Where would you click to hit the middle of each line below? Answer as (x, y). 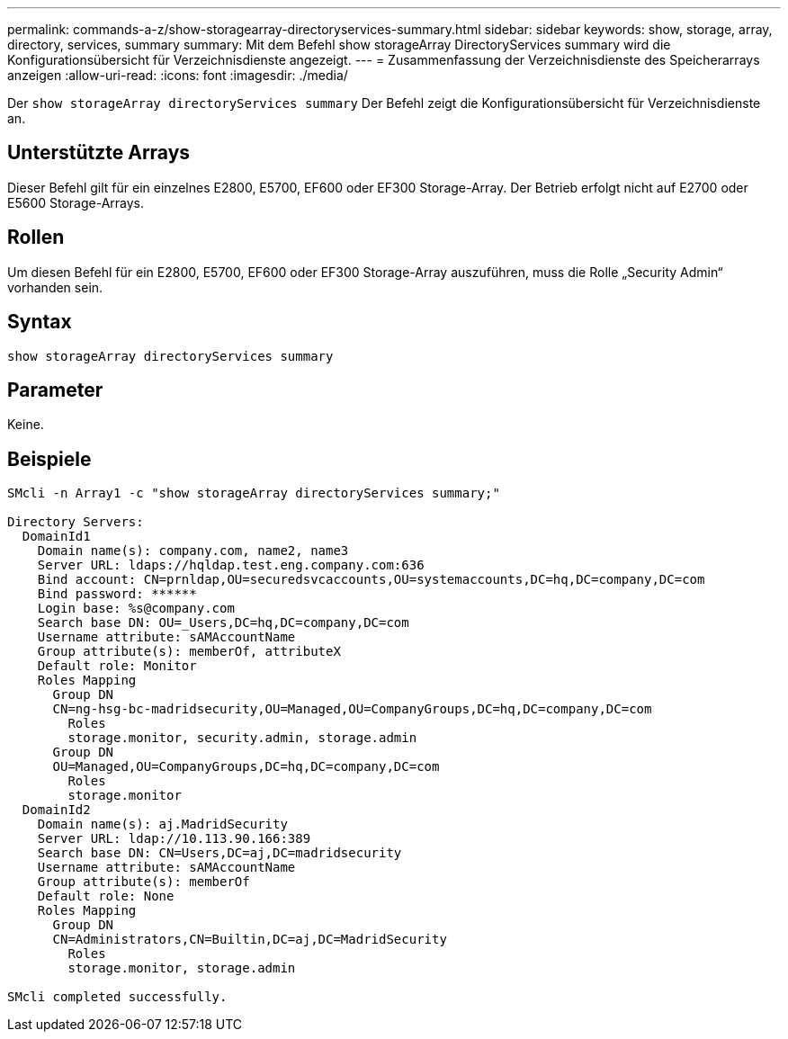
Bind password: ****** (117, 594)
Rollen (36, 237)
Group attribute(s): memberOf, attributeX (189, 652)
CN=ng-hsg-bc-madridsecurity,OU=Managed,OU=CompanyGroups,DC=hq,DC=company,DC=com (352, 709)
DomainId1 (56, 537)
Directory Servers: (76, 522)
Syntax (40, 322)
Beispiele (49, 459)
